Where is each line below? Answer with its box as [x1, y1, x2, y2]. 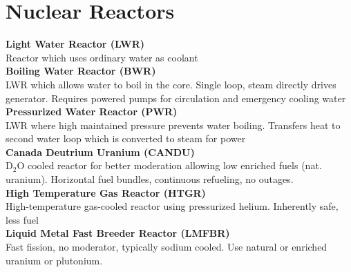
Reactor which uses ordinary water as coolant [6, 50, 198, 64]
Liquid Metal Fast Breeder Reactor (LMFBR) [6, 226, 230, 240]
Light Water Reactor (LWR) [6, 37, 144, 51]
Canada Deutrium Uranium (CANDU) [6, 144, 195, 159]
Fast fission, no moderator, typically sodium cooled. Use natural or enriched [6, 240, 328, 254]
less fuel [6, 212, 39, 226]
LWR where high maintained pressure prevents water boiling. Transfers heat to [6, 117, 341, 132]
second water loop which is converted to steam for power [6, 131, 246, 146]
